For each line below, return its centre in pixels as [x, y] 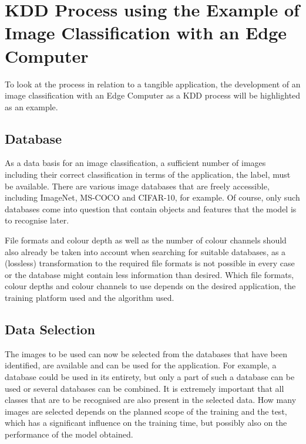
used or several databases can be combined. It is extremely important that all [144, 388]
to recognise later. [37, 220]
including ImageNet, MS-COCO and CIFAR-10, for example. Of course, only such [152, 197]
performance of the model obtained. [69, 434]
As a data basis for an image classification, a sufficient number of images [135, 163]
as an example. [31, 106]
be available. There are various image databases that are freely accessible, [137, 186]
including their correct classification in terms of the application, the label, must [148, 174]
